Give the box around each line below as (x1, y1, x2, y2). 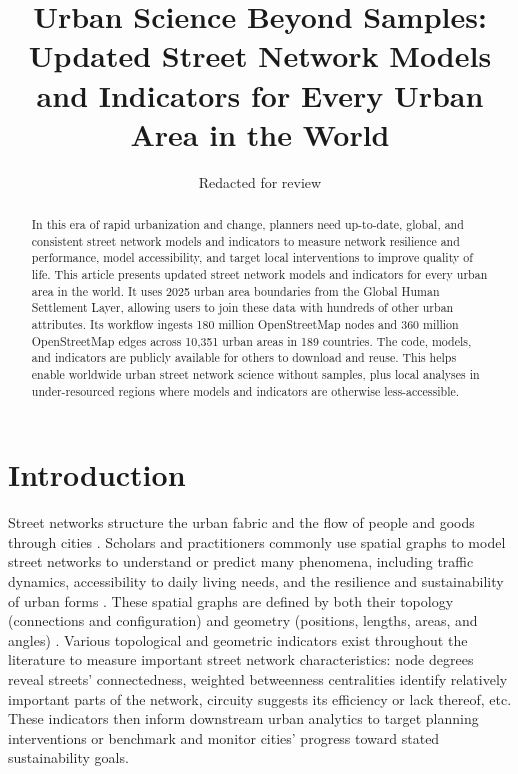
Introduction (8, 454, 186, 495)
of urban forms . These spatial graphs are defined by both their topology (8, 590, 454, 611)
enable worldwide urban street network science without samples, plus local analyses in (31, 365, 480, 382)
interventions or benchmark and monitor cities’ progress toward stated (8, 727, 440, 748)
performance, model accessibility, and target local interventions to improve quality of (31, 249, 473, 266)
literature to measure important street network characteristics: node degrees (8, 649, 474, 670)
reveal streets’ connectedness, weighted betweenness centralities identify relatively (8, 668, 508, 689)
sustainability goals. (8, 747, 129, 768)
